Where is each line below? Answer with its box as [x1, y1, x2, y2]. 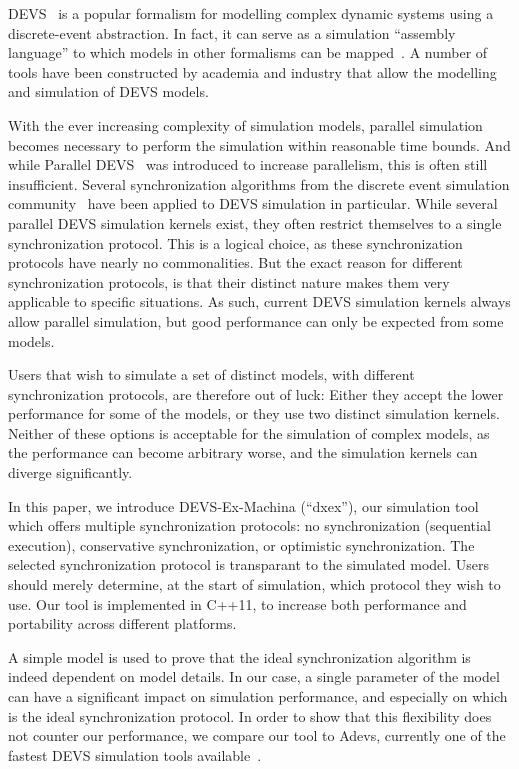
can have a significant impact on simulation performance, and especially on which [8, 686, 508, 706]
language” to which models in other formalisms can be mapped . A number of [8, 42, 488, 63]
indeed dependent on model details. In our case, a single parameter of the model [8, 666, 500, 687]
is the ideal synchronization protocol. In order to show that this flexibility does [8, 705, 492, 726]
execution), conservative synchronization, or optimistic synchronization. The [8, 534, 475, 555]
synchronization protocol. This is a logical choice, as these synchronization [8, 232, 463, 253]
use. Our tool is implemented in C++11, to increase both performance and [8, 593, 467, 614]
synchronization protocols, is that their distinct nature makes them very [8, 271, 450, 292]
